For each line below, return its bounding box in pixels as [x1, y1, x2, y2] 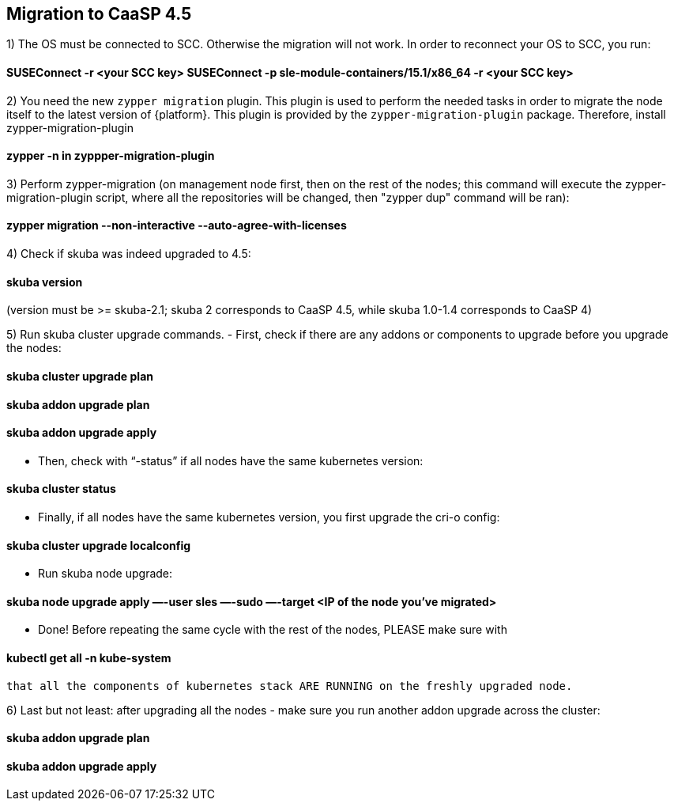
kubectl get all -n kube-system [6, 651, 171, 665]
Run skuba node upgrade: [38, 566, 173, 581]
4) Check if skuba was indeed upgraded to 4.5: [6, 247, 251, 261]
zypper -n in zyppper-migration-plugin [6, 149, 215, 163]
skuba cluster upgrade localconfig [6, 538, 191, 552]
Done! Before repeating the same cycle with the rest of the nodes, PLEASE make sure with [38, 623, 507, 637]
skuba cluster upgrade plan [6, 369, 153, 383]
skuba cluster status [6, 482, 116, 496]
